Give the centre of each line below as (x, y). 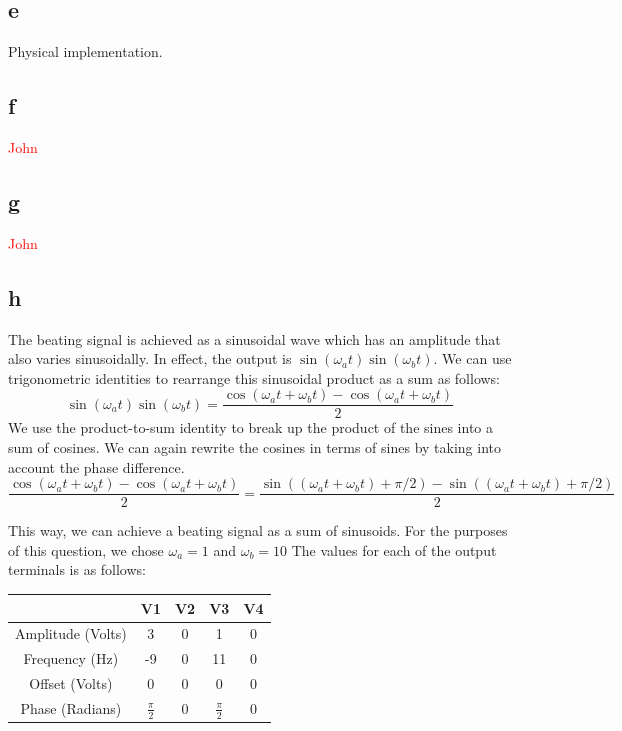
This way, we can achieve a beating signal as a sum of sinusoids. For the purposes (258, 530)
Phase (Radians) (71, 708)
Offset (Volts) (71, 683)
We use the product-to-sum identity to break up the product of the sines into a (250, 427)
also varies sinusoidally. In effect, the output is (150, 358)
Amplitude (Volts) (71, 633)
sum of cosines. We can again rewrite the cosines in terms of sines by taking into (255, 447)
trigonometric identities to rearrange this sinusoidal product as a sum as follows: (254, 377)
